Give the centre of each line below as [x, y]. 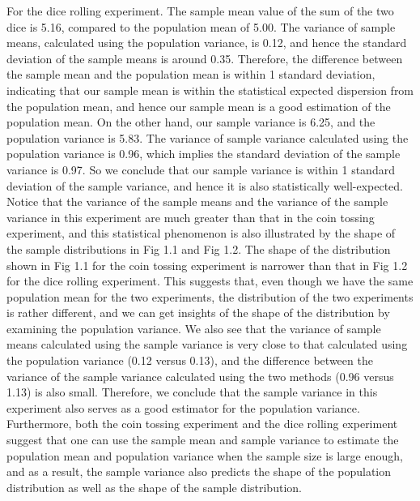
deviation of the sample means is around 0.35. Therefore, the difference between [205, 58]
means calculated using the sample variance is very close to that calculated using [207, 344]
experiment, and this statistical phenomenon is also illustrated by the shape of [201, 233]
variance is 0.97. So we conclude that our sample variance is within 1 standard [201, 169]
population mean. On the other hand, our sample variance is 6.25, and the [191, 122]
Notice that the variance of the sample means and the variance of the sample [197, 201]
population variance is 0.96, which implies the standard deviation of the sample [204, 154]
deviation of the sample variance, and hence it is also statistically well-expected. [205, 185]
